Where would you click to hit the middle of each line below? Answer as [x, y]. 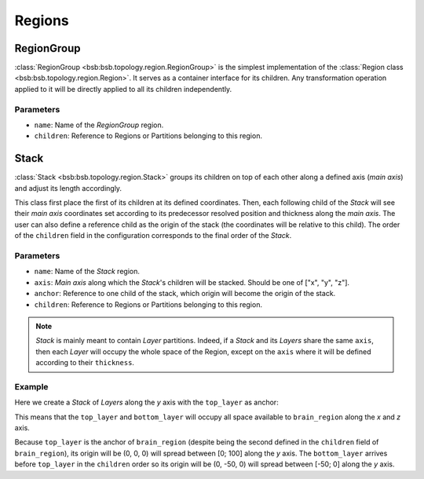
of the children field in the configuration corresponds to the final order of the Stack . [153, 236]
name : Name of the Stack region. [87, 272]
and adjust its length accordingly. [68, 188]
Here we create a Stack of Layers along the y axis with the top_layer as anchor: [146, 402]
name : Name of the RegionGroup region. [99, 125]
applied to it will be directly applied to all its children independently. [123, 89]
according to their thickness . [85, 363]
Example [31, 386]
